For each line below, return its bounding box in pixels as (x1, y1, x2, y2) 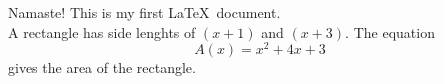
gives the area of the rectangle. (8, 57, 196, 78)
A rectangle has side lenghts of (8, 21, 196, 42)
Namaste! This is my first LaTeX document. (8, 2, 281, 22)
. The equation (345, 21, 435, 42)
